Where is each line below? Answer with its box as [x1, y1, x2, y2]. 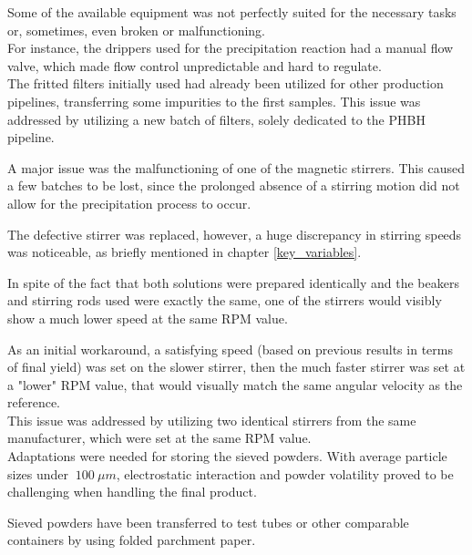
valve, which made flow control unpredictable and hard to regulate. [7, 56, 382, 75]
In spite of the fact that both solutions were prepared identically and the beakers [7, 272, 459, 292]
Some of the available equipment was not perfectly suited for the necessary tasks [7, 3, 457, 21]
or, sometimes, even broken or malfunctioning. [7, 20, 265, 39]
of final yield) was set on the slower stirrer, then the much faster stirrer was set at [7, 357, 466, 376]
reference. [7, 393, 61, 412]
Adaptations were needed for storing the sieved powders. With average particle [7, 447, 447, 466]
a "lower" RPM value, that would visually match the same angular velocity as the [7, 375, 463, 394]
